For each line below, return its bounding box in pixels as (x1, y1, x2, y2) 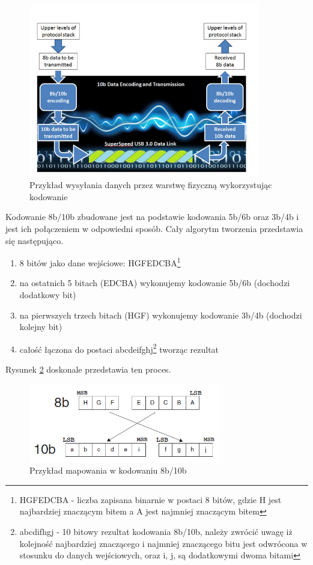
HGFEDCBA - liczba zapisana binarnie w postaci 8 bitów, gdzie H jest (19, 493, 282, 505)
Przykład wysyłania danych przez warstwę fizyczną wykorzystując (29, 179, 272, 191)
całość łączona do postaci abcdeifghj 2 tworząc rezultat (19, 341, 219, 355)
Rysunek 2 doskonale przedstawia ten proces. (5, 362, 171, 375)
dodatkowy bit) (19, 288, 76, 301)
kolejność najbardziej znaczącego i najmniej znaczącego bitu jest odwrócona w (19, 537, 308, 549)
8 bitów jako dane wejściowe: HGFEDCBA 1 (19, 255, 181, 269)
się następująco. (5, 234, 64, 246)
